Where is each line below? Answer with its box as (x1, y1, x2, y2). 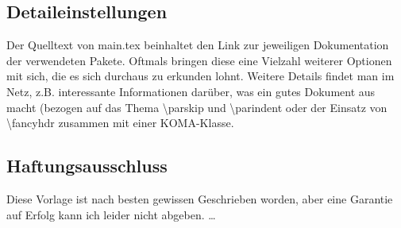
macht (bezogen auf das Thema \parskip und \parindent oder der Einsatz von (6, 99, 388, 115)
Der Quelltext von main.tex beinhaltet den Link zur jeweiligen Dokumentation (6, 37, 389, 53)
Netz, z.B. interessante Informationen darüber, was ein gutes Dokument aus (6, 83, 376, 99)
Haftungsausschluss (6, 153, 168, 178)
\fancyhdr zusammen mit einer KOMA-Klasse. (6, 114, 234, 131)
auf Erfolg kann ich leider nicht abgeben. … (6, 206, 216, 222)
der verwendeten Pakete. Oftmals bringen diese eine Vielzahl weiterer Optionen (6, 52, 392, 68)
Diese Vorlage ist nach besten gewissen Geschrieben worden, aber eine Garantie (6, 190, 393, 207)
